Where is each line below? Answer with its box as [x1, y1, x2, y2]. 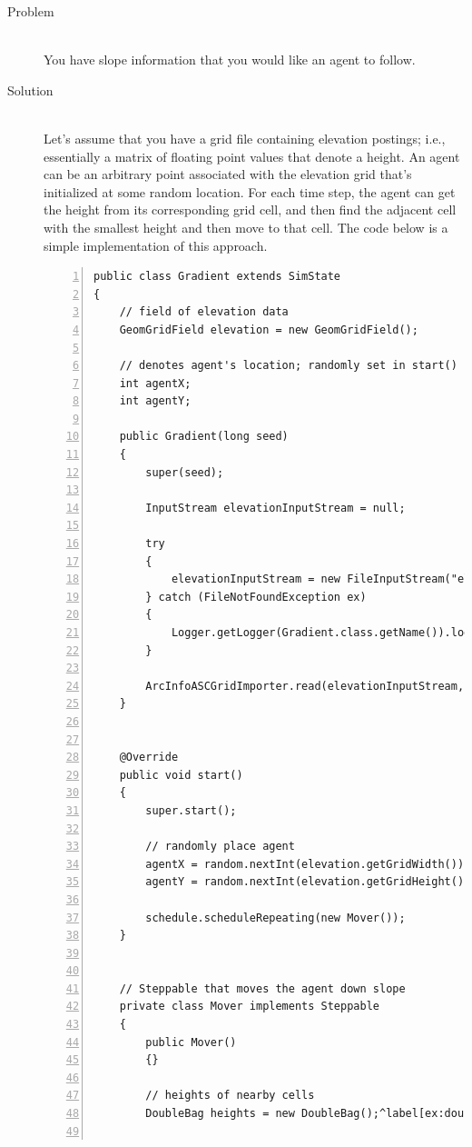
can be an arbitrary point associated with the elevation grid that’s [44, 165, 412, 184]
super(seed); [145, 465, 224, 479]
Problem [7, 2, 54, 20]
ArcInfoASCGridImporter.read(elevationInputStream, [145, 679, 465, 693]
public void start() [119, 768, 243, 782]
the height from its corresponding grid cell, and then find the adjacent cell [44, 200, 457, 219]
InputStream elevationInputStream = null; [145, 501, 406, 514]
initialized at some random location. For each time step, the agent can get [44, 182, 456, 201]
